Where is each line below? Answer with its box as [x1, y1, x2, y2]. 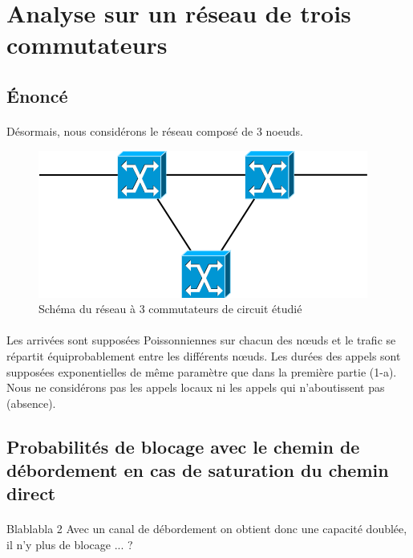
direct [6, 481, 56, 506]
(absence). [6, 394, 56, 411]
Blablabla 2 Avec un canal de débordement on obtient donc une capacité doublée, [6, 520, 407, 537]
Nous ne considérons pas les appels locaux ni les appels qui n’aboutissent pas [6, 379, 385, 396]
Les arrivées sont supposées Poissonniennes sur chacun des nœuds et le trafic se [6, 332, 396, 348]
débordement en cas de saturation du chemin [6, 458, 389, 483]
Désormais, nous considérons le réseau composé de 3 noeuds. [6, 122, 303, 139]
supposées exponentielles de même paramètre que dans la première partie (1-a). [6, 363, 397, 380]
